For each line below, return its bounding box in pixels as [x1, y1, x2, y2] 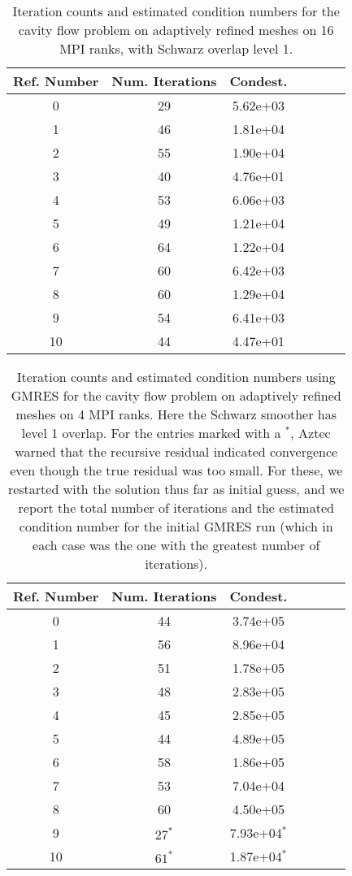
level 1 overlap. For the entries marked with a [21, 423, 281, 442]
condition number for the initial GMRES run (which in [19, 517, 333, 536]
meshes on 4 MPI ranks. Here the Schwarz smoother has [15, 405, 337, 423]
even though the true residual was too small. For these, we [10, 461, 343, 479]
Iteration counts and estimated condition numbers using [16, 367, 336, 386]
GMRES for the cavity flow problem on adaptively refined [11, 386, 341, 405]
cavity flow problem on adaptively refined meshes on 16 [18, 20, 334, 39]
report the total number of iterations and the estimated [18, 498, 334, 517]
